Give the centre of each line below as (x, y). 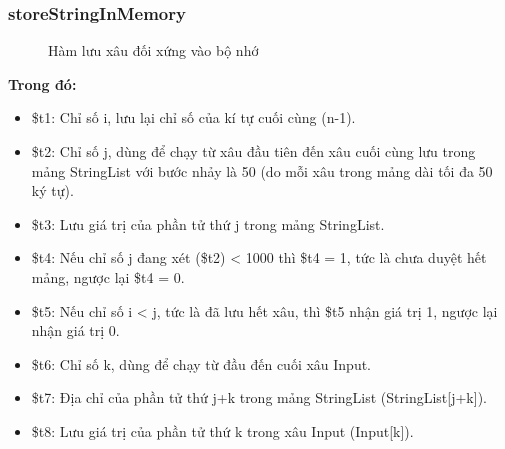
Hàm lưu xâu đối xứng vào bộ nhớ (153, 50)
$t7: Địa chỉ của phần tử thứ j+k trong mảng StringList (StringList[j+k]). (259, 397)
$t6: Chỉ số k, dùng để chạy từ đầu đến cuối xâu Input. (201, 363)
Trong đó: (42, 83)
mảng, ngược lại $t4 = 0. (108, 276)
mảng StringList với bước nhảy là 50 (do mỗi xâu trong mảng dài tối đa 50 (262, 170)
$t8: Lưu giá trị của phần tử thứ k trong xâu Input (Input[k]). (222, 430)
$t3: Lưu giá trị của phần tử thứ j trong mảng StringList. (208, 223)
